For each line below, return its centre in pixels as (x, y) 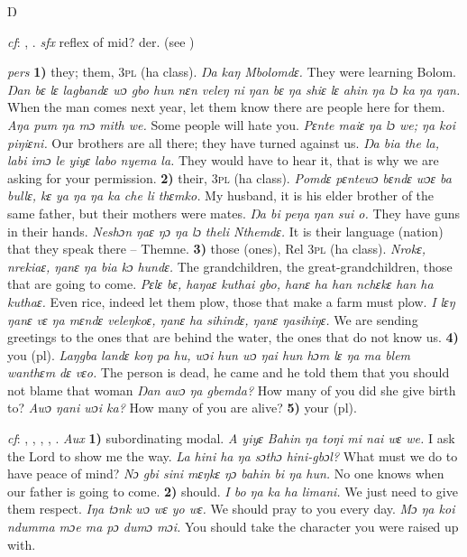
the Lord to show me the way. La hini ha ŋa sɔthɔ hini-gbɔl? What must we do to (233, 455)
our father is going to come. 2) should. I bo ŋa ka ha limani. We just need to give (233, 491)
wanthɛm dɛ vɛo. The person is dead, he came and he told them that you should (229, 372)
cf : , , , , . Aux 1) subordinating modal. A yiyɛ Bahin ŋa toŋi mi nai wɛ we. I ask (231, 438)
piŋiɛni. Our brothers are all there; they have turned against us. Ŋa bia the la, (223, 142)
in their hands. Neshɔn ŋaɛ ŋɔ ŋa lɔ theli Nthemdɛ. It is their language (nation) (225, 231)
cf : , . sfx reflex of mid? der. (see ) (101, 41)
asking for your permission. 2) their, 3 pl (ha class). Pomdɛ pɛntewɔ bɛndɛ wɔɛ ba (229, 177)
